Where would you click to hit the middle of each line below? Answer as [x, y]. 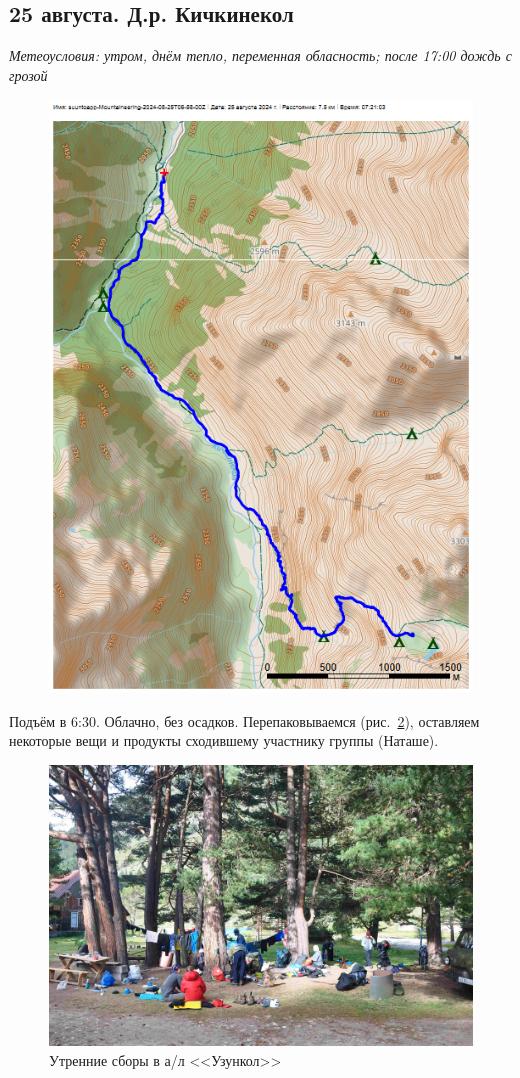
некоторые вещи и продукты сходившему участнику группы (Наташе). [224, 740]
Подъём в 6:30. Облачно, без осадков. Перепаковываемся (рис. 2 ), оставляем [244, 720]
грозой [28, 74]
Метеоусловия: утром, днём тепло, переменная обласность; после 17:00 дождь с [260, 55]
